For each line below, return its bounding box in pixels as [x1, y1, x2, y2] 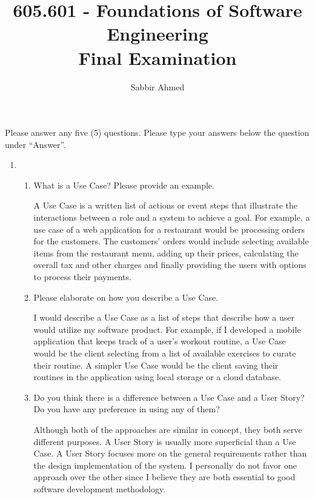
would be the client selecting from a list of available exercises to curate [33, 347, 296, 359]
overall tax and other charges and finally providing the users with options [33, 258, 307, 271]
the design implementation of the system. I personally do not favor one [33, 458, 297, 471]
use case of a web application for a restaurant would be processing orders [33, 223, 305, 235]
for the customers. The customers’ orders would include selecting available [33, 235, 309, 247]
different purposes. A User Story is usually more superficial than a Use [33, 435, 296, 447]
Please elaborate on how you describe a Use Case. [33, 290, 219, 303]
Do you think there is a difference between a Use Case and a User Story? [33, 390, 305, 403]
